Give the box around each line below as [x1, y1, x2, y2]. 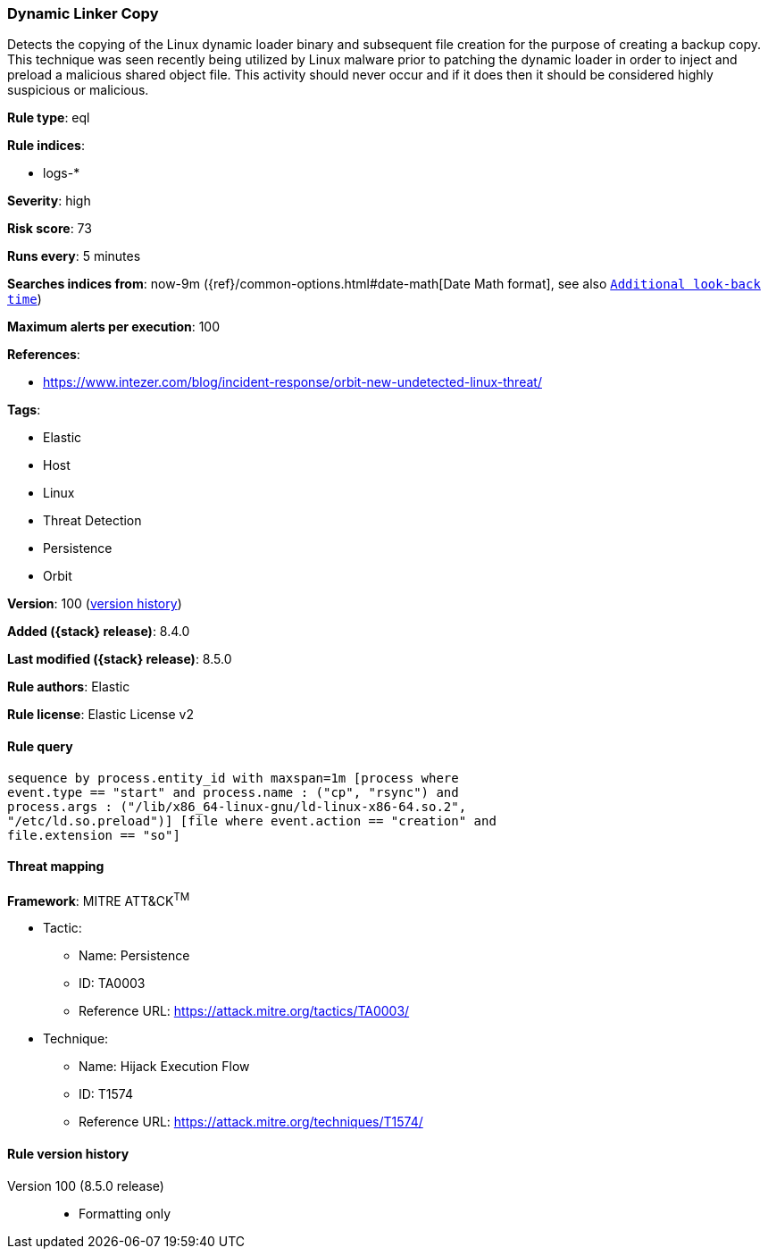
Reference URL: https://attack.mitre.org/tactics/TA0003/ [79, 1003, 410, 1019]
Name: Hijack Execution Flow [79, 1059, 250, 1075]
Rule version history [7, 1146, 129, 1162]
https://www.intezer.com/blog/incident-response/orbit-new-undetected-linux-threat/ [43, 374, 542, 390]
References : [7, 347, 80, 363]
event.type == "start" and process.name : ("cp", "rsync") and [7, 784, 459, 800]
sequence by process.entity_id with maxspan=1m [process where [7, 770, 459, 785]
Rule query [7, 738, 73, 754]
